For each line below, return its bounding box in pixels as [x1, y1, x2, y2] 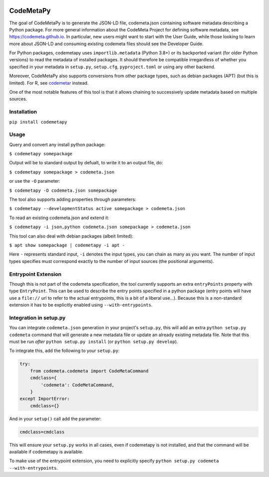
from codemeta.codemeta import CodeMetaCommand [30, 368, 149, 373]
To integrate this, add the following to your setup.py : [9, 348, 120, 354]
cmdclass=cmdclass [19, 429, 65, 435]
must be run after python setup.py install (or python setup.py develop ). [9, 339, 178, 345]
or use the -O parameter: [9, 178, 61, 184]
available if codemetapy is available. [9, 449, 84, 455]
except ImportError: [19, 396, 70, 402]
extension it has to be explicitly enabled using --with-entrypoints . [9, 302, 153, 308]
